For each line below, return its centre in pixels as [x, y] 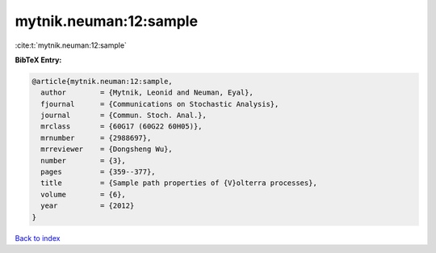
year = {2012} [88, 206]
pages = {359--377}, [99, 172]
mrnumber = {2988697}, [96, 138]
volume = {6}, [84, 194]
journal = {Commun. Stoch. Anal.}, [124, 116]
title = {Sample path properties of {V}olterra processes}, [179, 183]
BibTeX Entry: [38, 60]
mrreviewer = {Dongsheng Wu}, [107, 149]
